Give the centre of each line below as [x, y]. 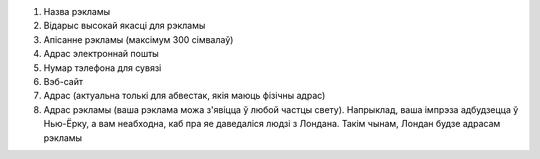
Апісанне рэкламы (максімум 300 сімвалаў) [138, 39]
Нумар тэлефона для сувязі [102, 67]
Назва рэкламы [77, 11]
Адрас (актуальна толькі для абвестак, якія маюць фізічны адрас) [184, 96]
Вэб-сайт [63, 81]
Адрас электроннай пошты [101, 54]
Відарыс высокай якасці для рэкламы [124, 26]
